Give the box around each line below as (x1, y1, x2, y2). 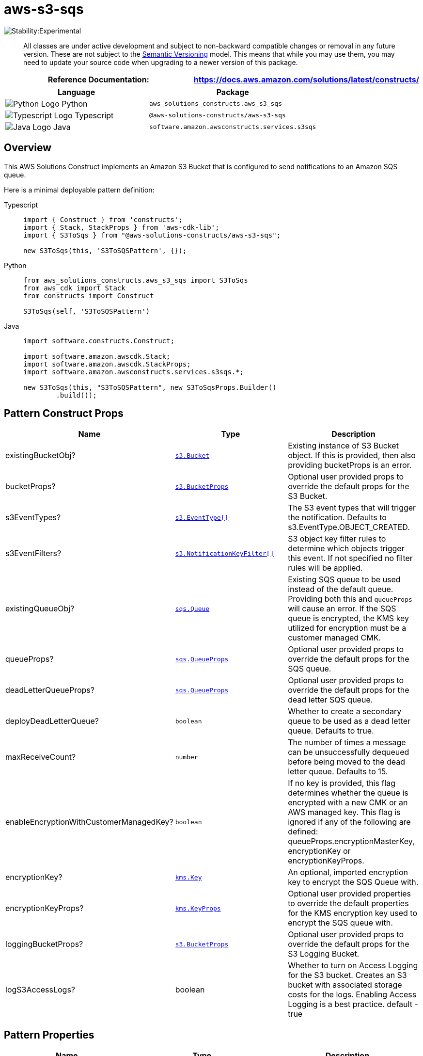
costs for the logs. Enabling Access (288, 990, 417, 1000)
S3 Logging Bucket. (288, 949, 360, 959)
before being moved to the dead (288, 757, 406, 767)
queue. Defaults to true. (288, 726, 374, 736)
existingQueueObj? (5, 604, 75, 614)
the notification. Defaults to (288, 512, 387, 523)
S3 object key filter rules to (288, 534, 386, 544)
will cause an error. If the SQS (288, 604, 396, 614)
